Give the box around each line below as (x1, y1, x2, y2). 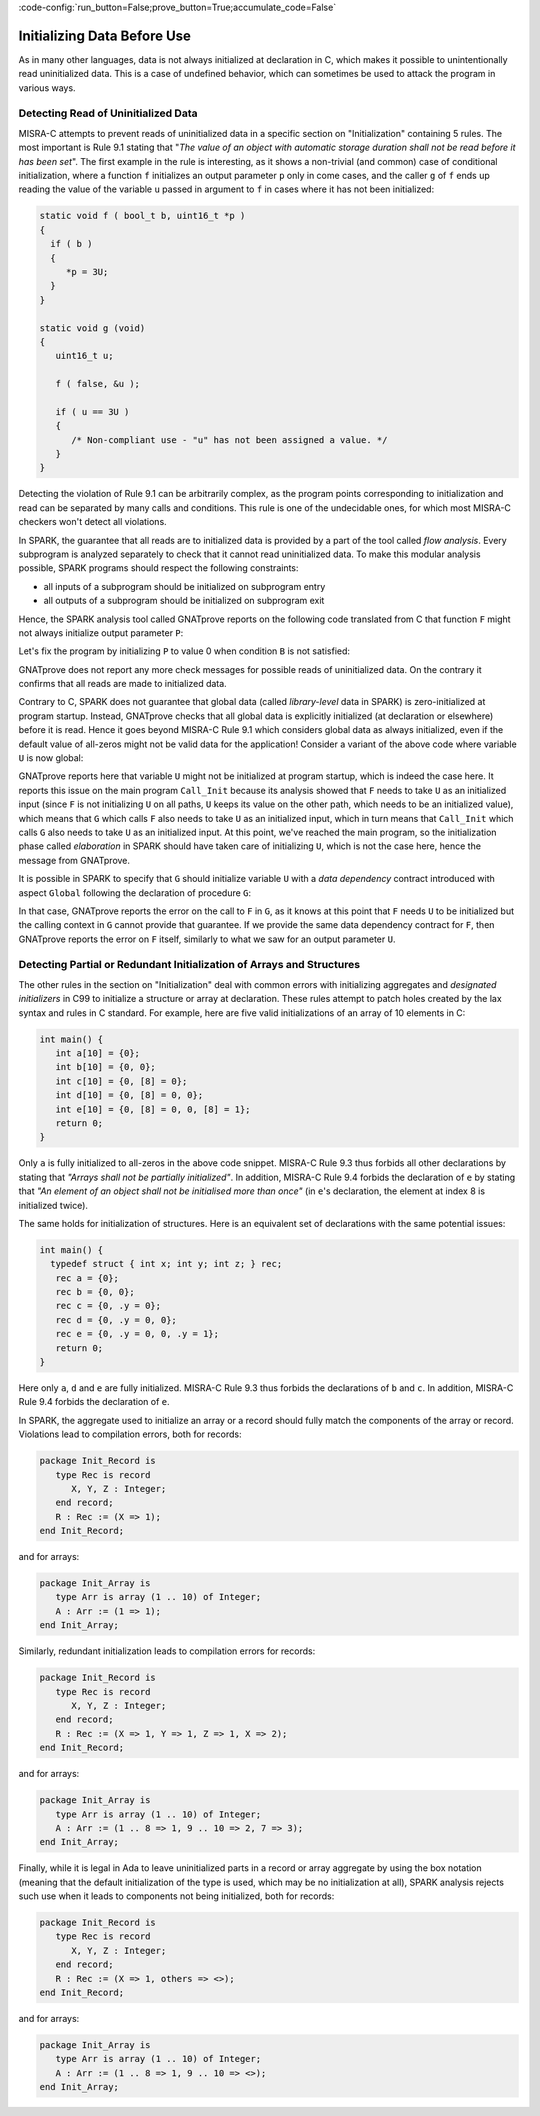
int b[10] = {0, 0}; (55, 1061, 157, 1073)
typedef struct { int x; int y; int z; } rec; (50, 1258, 283, 1270)
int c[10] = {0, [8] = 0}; (55, 1075, 188, 1087)
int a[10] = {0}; (55, 1048, 140, 1059)
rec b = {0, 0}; (55, 1286, 135, 1298)
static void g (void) (39, 322, 146, 334)
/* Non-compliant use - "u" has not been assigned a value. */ (71, 434, 388, 445)
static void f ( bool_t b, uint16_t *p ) (39, 210, 246, 222)
